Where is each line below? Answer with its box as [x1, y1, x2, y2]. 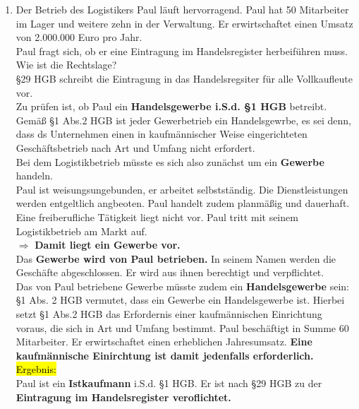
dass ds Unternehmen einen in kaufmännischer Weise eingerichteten [16, 126, 308, 141]
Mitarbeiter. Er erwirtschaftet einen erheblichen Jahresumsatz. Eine [16, 334, 312, 349]
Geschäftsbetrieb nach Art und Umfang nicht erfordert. [16, 140, 255, 155]
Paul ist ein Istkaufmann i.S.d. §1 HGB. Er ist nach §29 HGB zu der [16, 376, 322, 391]
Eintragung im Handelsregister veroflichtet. [16, 389, 231, 404]
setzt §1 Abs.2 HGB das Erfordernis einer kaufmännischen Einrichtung [16, 307, 322, 321]
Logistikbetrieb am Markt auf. [16, 223, 147, 238]
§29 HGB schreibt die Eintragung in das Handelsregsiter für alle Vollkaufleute [16, 71, 353, 85]
